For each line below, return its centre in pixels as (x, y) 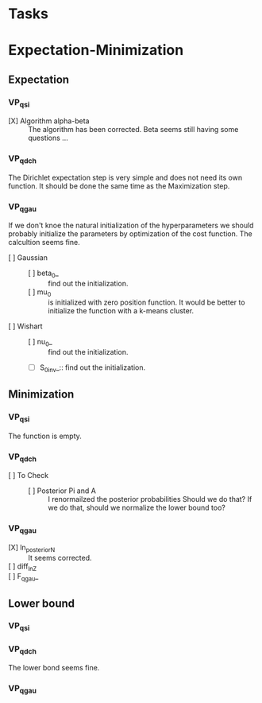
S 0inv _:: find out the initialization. (92, 368)
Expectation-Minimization (96, 50)
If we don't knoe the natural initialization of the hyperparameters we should (131, 225)
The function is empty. (45, 436)
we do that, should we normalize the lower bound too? (137, 508)
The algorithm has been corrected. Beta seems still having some (133, 130)
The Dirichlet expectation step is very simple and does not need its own (125, 177)
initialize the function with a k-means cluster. (121, 311)
